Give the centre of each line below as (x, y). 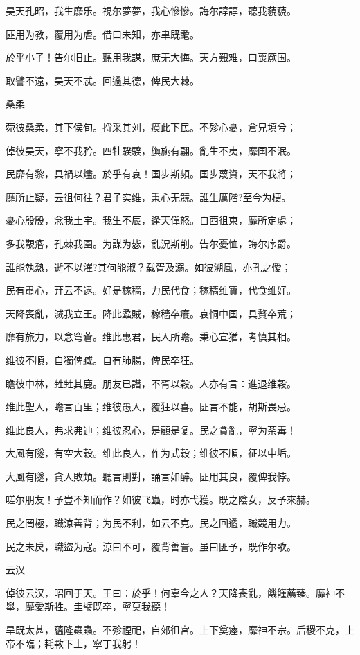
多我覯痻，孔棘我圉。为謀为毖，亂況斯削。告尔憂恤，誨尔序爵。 (151, 243)
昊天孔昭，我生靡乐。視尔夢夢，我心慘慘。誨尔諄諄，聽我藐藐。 (151, 10)
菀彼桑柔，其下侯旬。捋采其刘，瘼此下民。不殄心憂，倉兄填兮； (151, 126)
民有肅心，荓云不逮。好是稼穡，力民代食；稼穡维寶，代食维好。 (151, 290)
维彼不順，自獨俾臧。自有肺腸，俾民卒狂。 (102, 359)
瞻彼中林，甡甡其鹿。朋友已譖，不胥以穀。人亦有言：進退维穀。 (151, 383)
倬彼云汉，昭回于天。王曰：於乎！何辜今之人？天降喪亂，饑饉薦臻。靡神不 (175, 592)
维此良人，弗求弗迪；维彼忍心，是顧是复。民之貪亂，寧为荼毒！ (151, 429)
